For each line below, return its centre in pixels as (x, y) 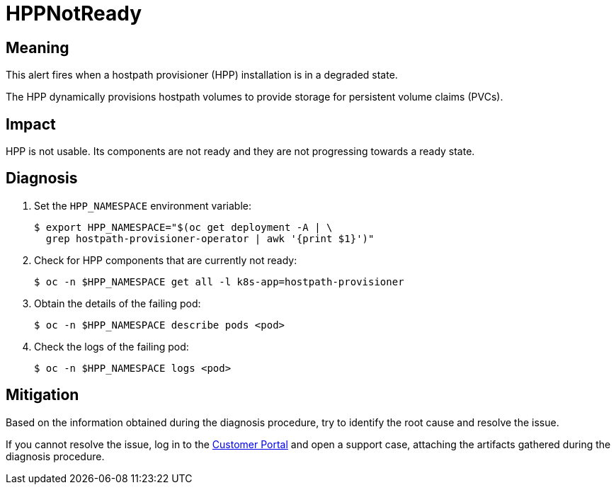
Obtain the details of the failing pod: (118, 303)
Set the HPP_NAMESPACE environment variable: (143, 205)
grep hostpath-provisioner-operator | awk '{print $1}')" (210, 238)
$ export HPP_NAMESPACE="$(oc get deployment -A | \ (183, 227)
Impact (31, 124)
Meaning (38, 47)
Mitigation (42, 395)
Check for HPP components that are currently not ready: (166, 260)
